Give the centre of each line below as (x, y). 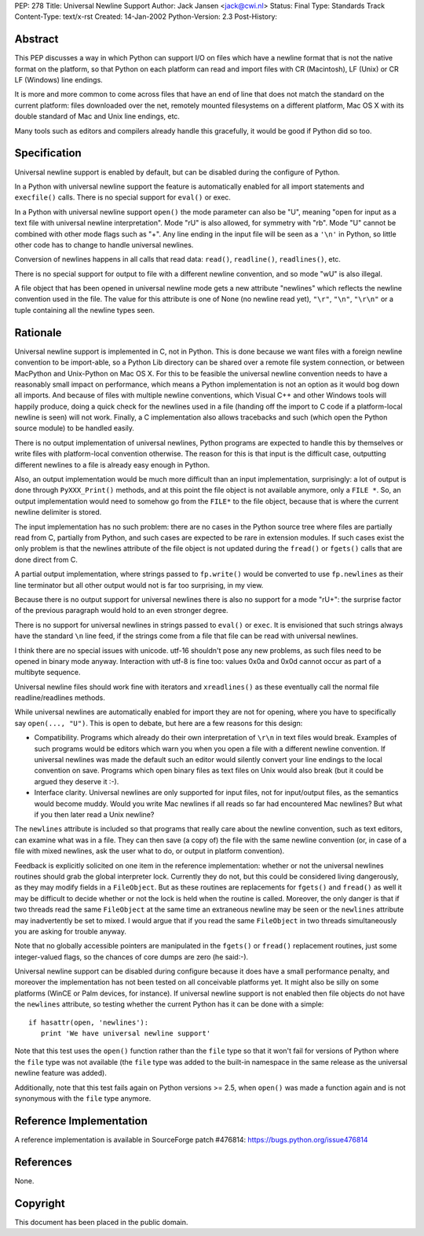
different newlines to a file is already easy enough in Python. (112, 464)
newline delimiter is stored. (58, 512)
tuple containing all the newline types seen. (85, 310)
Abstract (37, 39)
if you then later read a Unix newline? (94, 814)
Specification (48, 153)
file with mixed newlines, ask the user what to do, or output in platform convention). (150, 851)
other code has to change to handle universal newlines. (104, 244)
